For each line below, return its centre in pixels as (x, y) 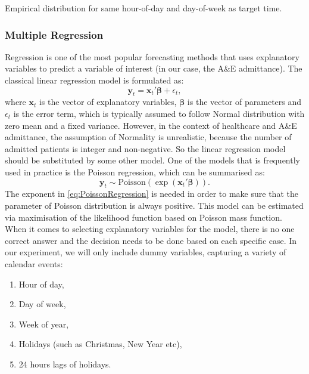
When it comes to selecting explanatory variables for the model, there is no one (150, 229)
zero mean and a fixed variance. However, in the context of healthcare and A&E (151, 125)
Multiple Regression (54, 34)
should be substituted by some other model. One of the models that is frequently (152, 160)
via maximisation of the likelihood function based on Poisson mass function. (143, 217)
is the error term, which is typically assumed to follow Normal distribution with (159, 113)
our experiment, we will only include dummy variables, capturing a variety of (146, 252)
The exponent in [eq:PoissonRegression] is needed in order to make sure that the (152, 194)
